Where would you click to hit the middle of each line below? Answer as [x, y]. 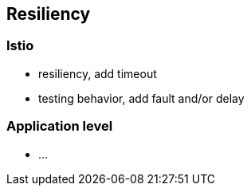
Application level [60, 126]
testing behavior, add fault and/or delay [141, 98]
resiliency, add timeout [98, 73]
